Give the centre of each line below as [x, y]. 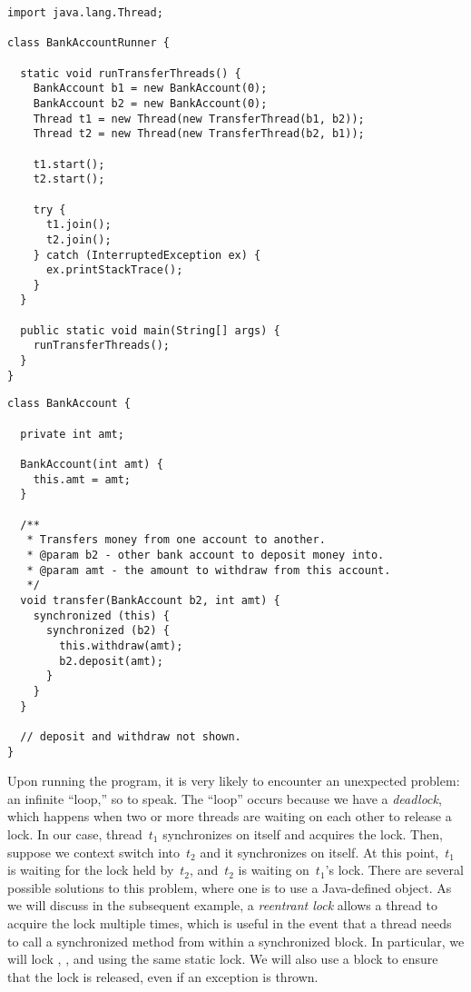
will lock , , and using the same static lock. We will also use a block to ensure [223, 959]
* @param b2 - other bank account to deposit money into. [206, 555]
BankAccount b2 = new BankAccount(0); [150, 103]
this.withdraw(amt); [121, 645]
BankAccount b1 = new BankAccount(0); [150, 89]
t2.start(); [69, 179]
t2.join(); [78, 239]
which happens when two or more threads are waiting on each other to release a [230, 816]
